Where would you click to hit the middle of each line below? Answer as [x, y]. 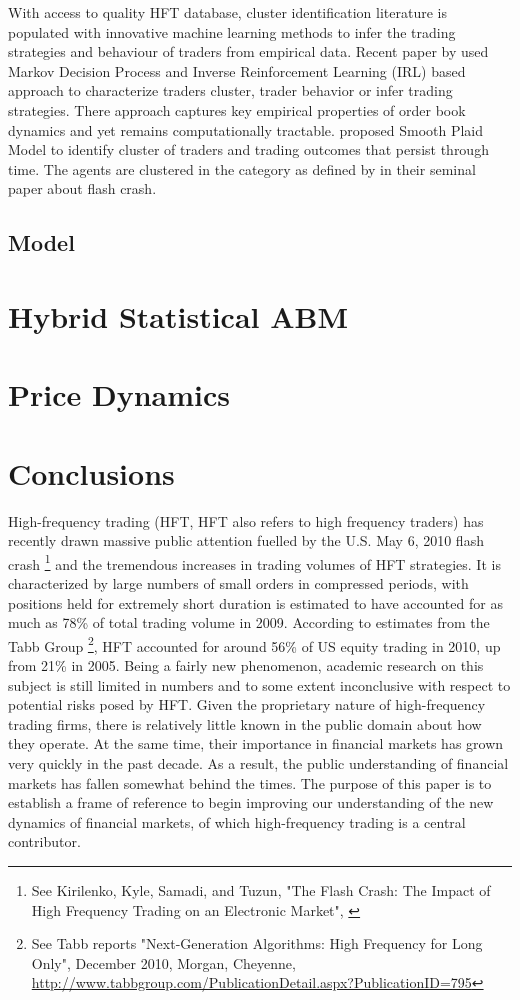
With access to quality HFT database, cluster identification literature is [227, 12]
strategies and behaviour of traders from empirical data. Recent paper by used [248, 51]
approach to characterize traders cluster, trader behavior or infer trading [230, 90]
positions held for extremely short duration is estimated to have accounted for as [255, 602]
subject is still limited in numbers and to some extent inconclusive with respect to [259, 684]
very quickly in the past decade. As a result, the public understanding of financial [258, 763]
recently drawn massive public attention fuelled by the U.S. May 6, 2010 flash [246, 540]
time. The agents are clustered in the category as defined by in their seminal [242, 168]
